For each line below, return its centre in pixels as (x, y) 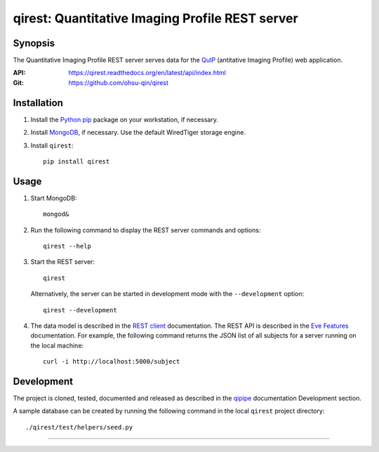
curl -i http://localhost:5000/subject (112, 362)
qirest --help (67, 246)
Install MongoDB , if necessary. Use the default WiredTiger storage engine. (138, 133)
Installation (38, 103)
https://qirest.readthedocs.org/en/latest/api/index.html (147, 73)
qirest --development (80, 310)
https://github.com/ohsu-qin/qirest (118, 82)
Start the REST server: (62, 262)
